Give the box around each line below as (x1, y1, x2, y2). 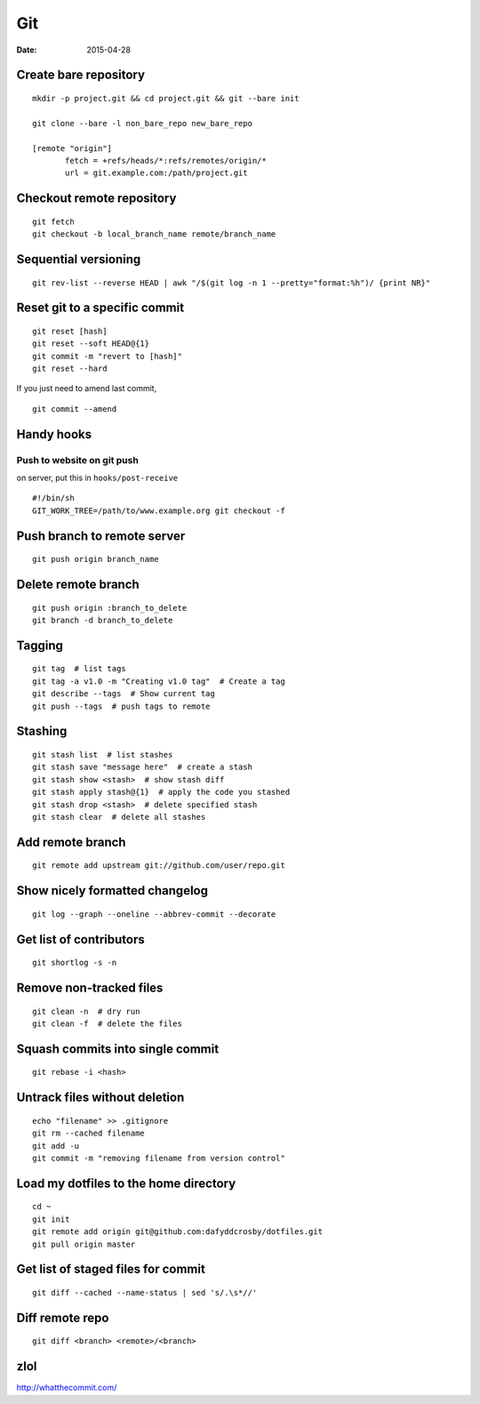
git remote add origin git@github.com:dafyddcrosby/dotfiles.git (32, 1227, 324, 1237)
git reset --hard (32, 364, 108, 373)
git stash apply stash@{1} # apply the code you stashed (32, 787, 291, 798)
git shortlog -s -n (32, 958, 117, 968)
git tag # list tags (32, 663, 126, 674)
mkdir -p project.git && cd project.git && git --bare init (32, 93, 300, 103)
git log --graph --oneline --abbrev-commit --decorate (32, 909, 276, 919)
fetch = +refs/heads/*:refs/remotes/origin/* (65, 156, 267, 165)
